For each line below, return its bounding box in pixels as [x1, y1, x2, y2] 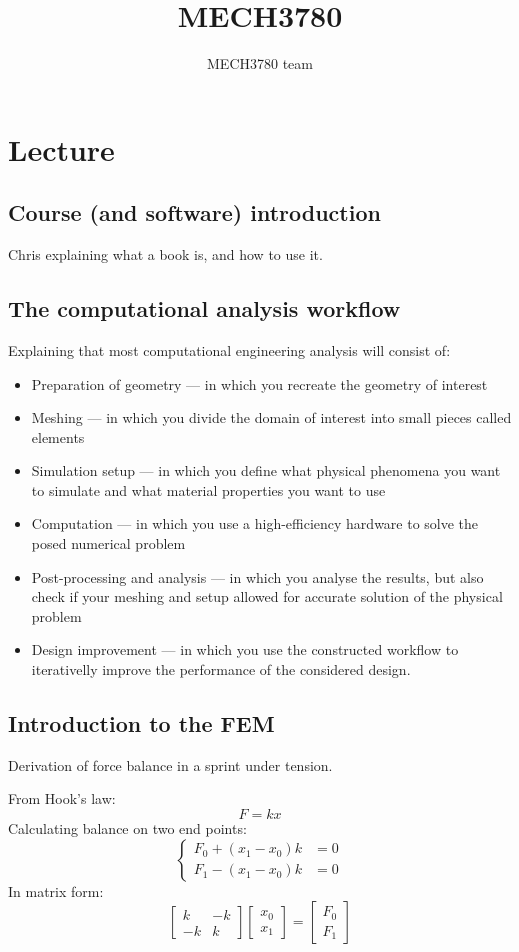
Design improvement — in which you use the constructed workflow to [31, 639, 459, 660]
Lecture [8, 128, 115, 169]
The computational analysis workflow [8, 293, 401, 324]
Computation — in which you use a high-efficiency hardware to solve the [31, 513, 479, 534]
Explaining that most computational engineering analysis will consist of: [8, 339, 451, 360]
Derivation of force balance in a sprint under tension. [8, 754, 333, 775]
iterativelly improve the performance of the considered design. [31, 659, 411, 680]
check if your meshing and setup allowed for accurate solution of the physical [31, 586, 503, 607]
